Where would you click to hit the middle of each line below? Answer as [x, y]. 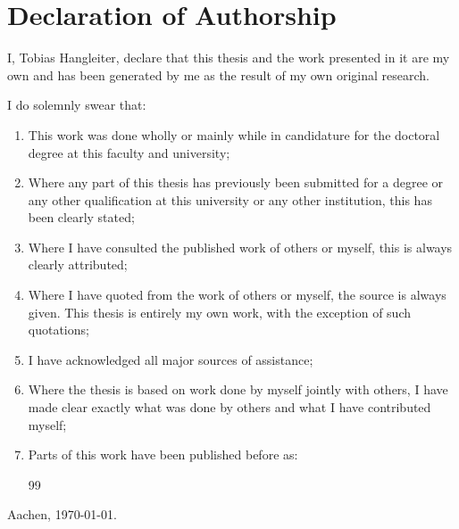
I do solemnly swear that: [77, 105]
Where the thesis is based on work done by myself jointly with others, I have [238, 389]
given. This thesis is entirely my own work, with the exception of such [219, 312]
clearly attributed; [78, 264]
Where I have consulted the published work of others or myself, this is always [240, 247]
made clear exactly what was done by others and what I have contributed [229, 407]
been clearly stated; [81, 217]
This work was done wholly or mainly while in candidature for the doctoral [234, 134]
